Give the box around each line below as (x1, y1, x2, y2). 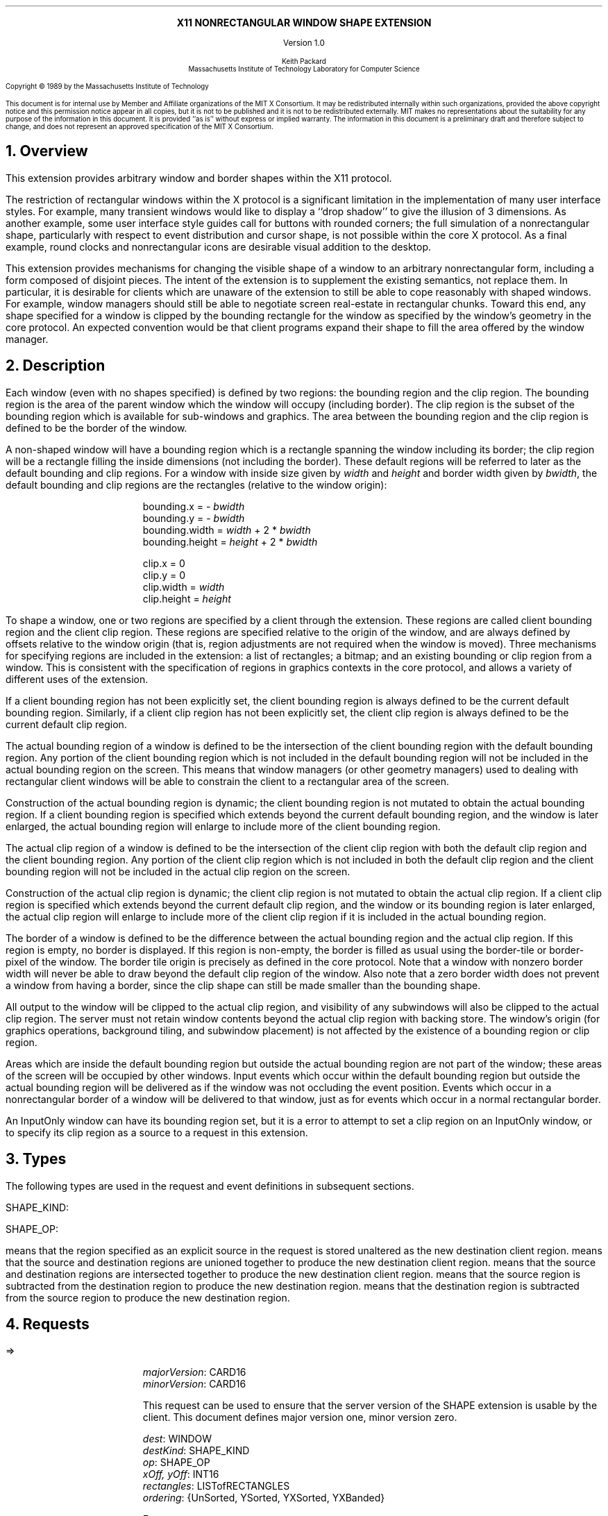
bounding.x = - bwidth (142, 500, 245, 512)
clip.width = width (142, 580, 225, 593)
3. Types (6, 1150, 67, 1168)
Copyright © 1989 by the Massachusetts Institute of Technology (6, 83, 209, 90)
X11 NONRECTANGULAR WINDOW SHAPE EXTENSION (176, 17, 432, 28)
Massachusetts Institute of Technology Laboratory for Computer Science (188, 65, 420, 73)
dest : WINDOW (142, 1433, 212, 1445)
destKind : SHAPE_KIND (142, 1445, 250, 1457)
